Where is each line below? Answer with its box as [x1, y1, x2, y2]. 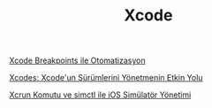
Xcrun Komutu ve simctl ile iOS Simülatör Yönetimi [9, 89, 192, 100]
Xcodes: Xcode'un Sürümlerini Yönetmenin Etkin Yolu [9, 73, 203, 83]
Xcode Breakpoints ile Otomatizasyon [9, 55, 146, 66]
